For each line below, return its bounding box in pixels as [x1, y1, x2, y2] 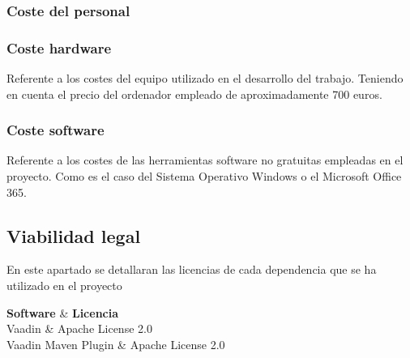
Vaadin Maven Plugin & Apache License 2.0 [6, 335, 225, 352]
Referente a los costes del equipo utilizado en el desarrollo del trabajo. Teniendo [6, 70, 404, 87]
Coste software [6, 120, 105, 140]
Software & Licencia [6, 304, 119, 321]
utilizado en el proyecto [6, 277, 122, 294]
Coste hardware [6, 37, 112, 58]
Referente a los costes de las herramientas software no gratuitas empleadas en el [6, 151, 404, 168]
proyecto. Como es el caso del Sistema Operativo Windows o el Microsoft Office [6, 168, 402, 185]
